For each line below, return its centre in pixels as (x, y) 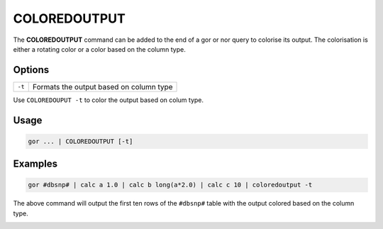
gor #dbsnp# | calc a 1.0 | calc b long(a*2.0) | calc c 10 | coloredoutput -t (170, 185)
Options (31, 70)
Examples (35, 164)
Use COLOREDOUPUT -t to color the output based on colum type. (109, 100)
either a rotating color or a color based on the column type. (99, 49)
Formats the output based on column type (102, 86)
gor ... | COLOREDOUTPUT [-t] (81, 141)
